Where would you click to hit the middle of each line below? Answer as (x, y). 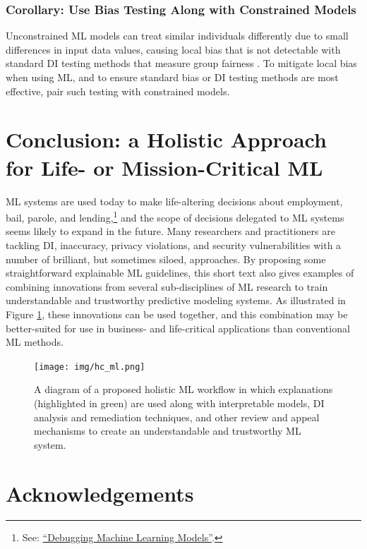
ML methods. (35, 342)
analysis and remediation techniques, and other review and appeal (177, 417)
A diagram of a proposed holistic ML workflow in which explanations (183, 389)
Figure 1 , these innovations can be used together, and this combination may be (177, 314)
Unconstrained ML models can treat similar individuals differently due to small (177, 36)
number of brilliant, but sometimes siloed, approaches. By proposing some (166, 259)
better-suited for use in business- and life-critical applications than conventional (178, 328)
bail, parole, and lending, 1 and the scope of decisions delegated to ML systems (175, 216)
